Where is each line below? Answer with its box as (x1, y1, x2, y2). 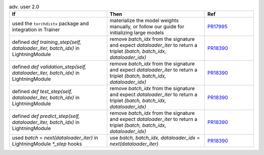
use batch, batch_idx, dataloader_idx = (110, 135, 200, 141)
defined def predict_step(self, (12, 113, 80, 119)
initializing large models (110, 29, 164, 36)
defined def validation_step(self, (12, 63, 87, 70)
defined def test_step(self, (12, 88, 73, 95)
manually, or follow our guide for (110, 23, 184, 30)
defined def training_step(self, (12, 39, 82, 46)
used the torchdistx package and (12, 20, 89, 27)
